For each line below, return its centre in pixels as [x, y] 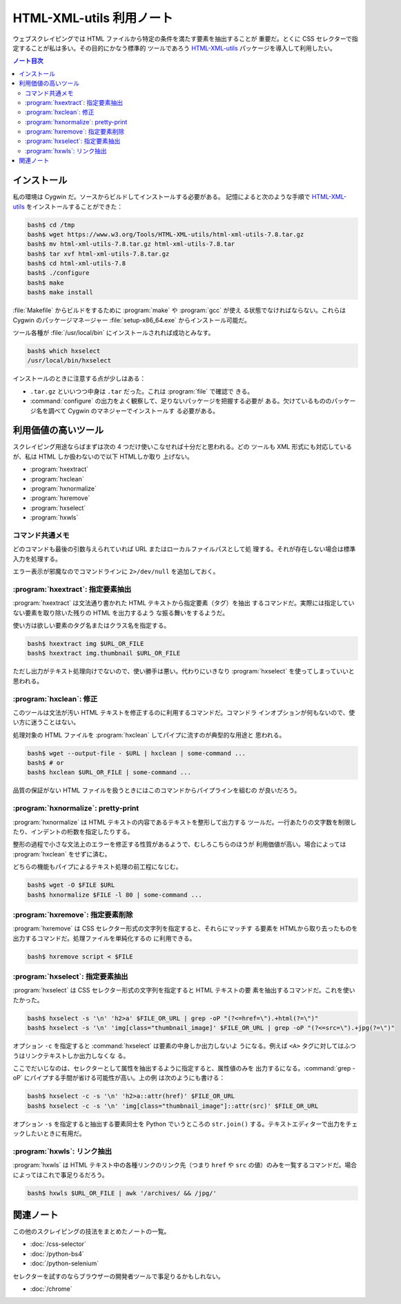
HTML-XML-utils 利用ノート [93, 18]
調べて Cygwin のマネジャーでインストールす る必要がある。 [133, 410]
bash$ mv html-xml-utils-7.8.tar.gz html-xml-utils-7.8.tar [131, 244]
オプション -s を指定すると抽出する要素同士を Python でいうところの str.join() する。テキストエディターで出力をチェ [185, 1124]
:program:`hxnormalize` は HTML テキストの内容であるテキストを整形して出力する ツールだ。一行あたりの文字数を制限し [185, 822]
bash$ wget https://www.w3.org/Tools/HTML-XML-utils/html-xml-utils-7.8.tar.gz [166, 234]
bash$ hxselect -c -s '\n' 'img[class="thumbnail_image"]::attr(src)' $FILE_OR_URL [173, 1106]
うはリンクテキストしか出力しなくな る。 [71, 1055]
